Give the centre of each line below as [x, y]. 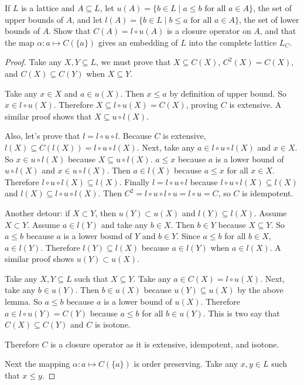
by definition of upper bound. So [228, 93]
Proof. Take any [33, 62]
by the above [260, 290]
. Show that [70, 31]
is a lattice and [48, 8]
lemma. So [23, 301]
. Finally [134, 181]
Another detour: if [37, 212]
